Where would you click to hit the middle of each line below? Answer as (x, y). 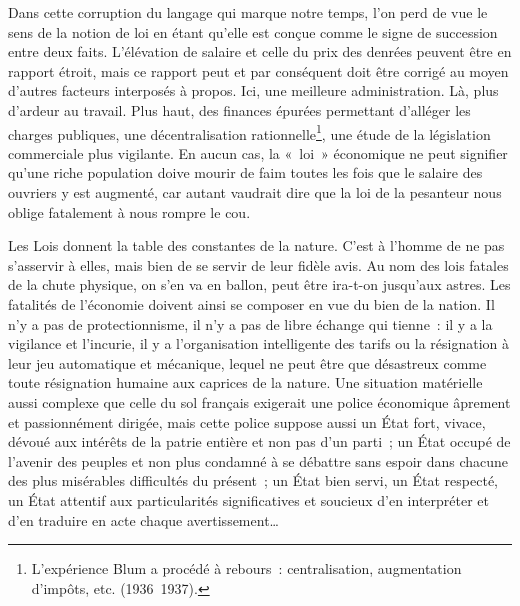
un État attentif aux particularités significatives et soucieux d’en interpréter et (248, 499)
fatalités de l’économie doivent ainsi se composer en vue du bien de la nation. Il (251, 303)
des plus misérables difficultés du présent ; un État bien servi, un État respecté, (253, 480)
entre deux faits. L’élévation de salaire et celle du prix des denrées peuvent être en (260, 51)
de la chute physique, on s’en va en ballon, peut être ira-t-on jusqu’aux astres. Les (259, 284)
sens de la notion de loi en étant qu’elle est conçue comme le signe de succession (253, 31)
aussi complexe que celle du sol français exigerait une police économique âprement (259, 401)
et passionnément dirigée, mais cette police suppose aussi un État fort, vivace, (247, 421)
